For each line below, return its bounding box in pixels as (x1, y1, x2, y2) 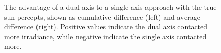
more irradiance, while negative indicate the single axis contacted (4, 31, 207, 41)
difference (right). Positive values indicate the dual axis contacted (4, 21, 208, 32)
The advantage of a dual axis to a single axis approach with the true (4, 2, 217, 12)
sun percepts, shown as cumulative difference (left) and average (4, 11, 200, 22)
